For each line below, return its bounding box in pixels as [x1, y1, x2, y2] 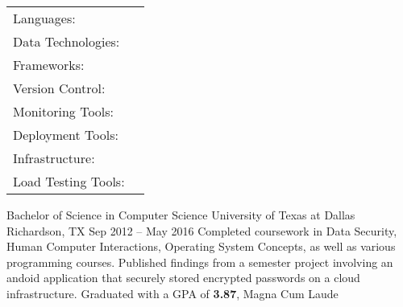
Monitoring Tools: [13, 102, 114, 121]
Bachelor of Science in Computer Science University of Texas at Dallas [6, 207, 355, 223]
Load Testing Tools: [13, 172, 125, 190]
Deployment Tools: [13, 125, 118, 144]
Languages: [13, 9, 76, 27]
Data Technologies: [13, 32, 120, 51]
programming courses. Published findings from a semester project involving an [6, 253, 393, 270]
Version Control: [13, 79, 106, 97]
